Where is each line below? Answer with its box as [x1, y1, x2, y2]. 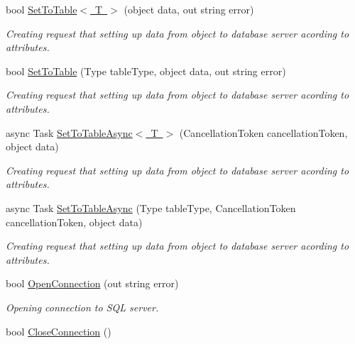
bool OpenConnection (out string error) [6, 276, 179, 291]
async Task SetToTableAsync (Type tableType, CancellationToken [6, 200, 296, 215]
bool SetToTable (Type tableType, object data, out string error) [6, 63, 286, 78]
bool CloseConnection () [6, 323, 111, 338]
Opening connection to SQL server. [6, 299, 159, 314]
